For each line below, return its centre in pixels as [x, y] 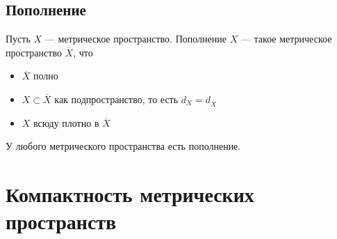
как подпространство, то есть [116, 99]
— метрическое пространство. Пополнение [135, 39]
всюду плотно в [66, 122]
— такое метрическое [286, 39]
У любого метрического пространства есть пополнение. [123, 146]
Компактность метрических [130, 194]
